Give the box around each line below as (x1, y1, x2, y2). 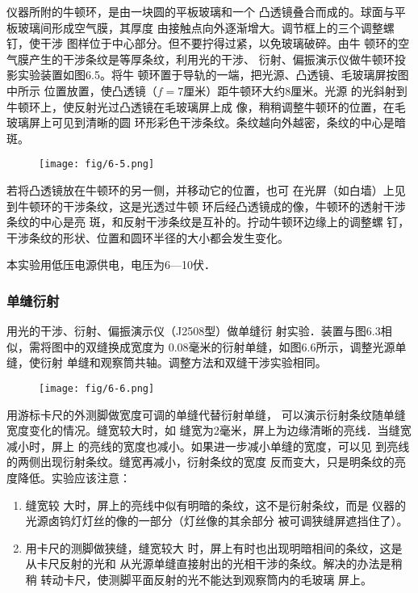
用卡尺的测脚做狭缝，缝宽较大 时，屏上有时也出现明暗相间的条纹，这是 (25, 539, 403, 556)
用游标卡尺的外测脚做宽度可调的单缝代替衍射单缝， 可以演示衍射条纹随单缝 (6, 406, 406, 423)
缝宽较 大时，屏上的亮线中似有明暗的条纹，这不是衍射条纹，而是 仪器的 (25, 496, 407, 513)
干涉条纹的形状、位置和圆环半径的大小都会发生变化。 (6, 229, 289, 246)
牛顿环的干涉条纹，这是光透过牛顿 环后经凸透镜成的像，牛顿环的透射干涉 (17, 197, 406, 214)
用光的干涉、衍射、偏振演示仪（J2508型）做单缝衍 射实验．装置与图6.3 (6, 322, 381, 339)
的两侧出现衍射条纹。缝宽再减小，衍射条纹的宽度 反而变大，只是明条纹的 (6, 453, 395, 470)
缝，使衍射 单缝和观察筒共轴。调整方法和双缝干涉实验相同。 (6, 354, 327, 371)
